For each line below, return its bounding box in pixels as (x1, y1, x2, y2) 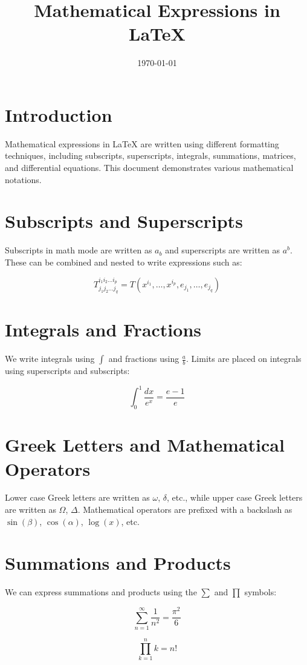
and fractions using (108, 352, 179, 365)
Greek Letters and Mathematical (5, 432, 285, 457)
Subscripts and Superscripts (5, 209, 243, 233)
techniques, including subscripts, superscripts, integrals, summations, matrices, (5, 149, 296, 162)
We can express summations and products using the (5, 586, 197, 598)
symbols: (244, 586, 277, 598)
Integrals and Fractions (5, 317, 201, 342)
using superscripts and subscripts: (5, 364, 130, 377)
